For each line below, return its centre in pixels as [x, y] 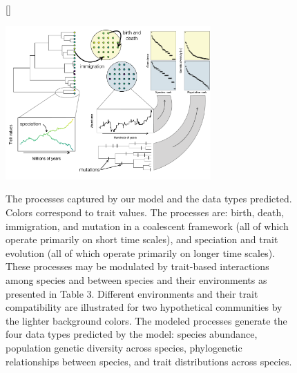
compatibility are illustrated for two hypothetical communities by [144, 307]
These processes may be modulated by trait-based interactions [137, 266]
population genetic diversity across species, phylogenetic [124, 348]
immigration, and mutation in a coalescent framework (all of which [147, 226]
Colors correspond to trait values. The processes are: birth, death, [145, 212]
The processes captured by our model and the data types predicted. [149, 199]
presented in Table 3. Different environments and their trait [132, 293]
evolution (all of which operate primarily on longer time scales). [140, 252]
